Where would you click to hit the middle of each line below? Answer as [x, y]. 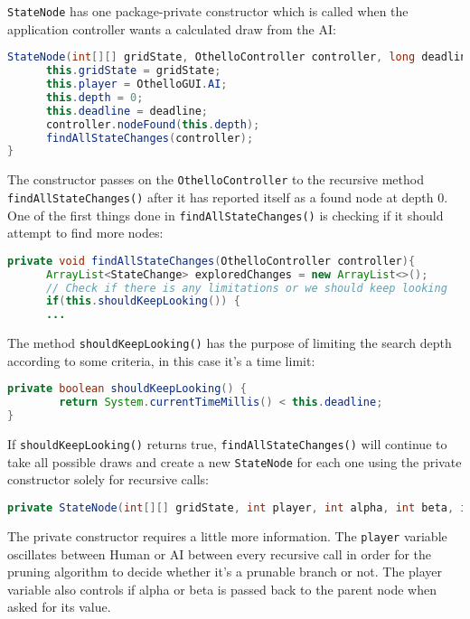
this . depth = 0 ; [94, 97]
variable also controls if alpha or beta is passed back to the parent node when [222, 589]
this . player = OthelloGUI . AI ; [136, 84]
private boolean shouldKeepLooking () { [127, 389]
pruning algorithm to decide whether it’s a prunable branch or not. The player [225, 572]
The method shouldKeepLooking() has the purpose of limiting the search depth [230, 343]
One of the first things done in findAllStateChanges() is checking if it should [226, 215]
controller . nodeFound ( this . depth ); [153, 124]
